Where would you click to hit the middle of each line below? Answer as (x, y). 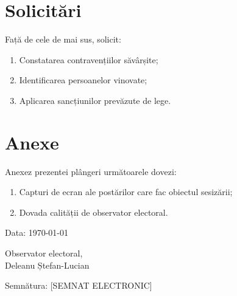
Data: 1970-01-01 (37, 232)
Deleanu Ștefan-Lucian (47, 265)
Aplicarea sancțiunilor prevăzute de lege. (95, 100)
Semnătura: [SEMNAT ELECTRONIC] (79, 285)
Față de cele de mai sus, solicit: (63, 39)
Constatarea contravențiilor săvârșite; (89, 59)
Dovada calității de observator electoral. (94, 212)
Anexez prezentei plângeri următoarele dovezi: (91, 171)
